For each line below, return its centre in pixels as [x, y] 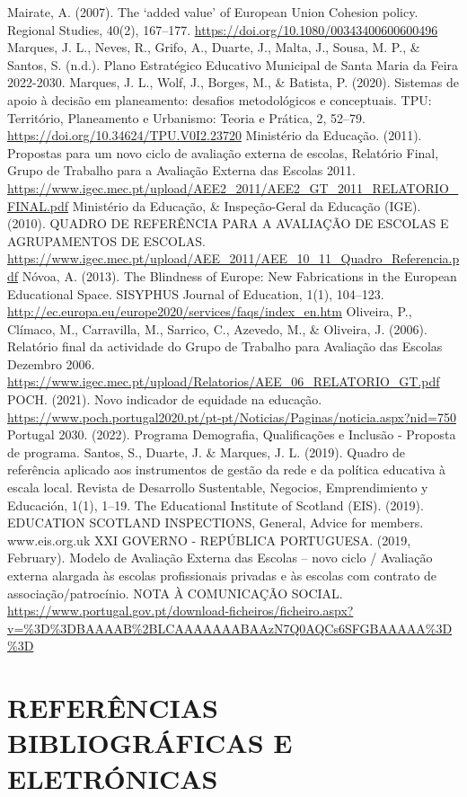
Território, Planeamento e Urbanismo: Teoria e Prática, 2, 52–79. [186, 117]
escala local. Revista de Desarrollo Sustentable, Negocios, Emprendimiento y [218, 487]
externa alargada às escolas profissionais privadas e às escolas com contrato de [222, 575]
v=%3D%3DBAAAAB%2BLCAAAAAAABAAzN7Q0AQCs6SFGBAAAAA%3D [230, 628]
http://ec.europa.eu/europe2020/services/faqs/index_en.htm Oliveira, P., [210, 311]
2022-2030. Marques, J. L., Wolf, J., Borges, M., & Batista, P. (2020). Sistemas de [233, 82]
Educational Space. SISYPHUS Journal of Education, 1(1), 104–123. [196, 293]
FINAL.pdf [38, 205]
